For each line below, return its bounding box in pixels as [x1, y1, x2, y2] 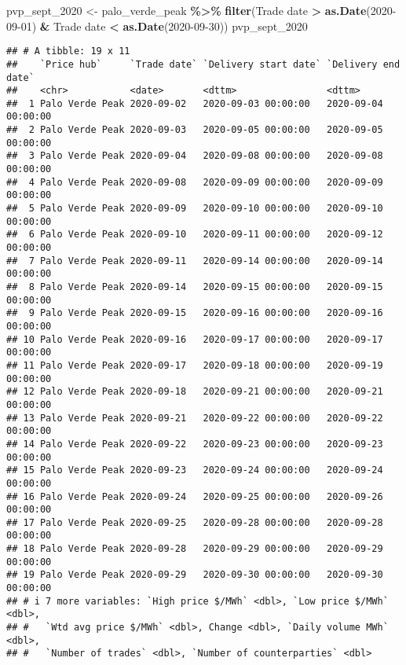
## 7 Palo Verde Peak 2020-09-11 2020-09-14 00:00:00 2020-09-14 [6, 255, 383, 266]
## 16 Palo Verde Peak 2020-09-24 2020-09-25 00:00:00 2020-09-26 [6, 490, 383, 502]
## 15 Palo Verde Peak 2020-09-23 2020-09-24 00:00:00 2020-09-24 [6, 465, 383, 476]
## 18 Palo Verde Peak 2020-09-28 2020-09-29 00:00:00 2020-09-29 [6, 543, 383, 555]
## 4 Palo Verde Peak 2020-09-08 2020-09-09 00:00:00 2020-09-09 [6, 176, 383, 188]
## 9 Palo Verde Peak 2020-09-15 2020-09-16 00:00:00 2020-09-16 [6, 307, 383, 319]
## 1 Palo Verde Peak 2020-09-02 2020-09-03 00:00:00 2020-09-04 [6, 97, 383, 109]
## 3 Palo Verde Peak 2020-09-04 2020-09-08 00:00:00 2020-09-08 [6, 150, 383, 162]
